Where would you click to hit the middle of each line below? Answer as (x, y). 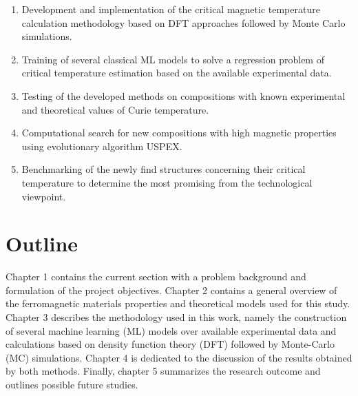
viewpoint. (44, 196)
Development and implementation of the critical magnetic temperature (171, 9)
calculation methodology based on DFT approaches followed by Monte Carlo (183, 22)
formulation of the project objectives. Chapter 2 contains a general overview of (171, 290)
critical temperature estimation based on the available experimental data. (177, 73)
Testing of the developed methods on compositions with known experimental (183, 95)
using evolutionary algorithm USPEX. (102, 146)
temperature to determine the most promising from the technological (167, 182)
